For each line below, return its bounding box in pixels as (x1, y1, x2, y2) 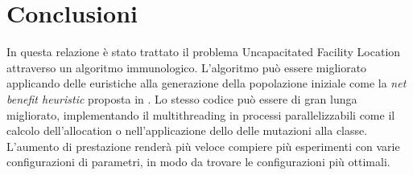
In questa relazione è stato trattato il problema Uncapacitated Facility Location (6, 43, 401, 60)
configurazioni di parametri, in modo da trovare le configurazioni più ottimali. (6, 153, 390, 170)
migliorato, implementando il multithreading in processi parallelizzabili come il (6, 106, 395, 123)
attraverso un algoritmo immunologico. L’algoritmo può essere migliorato (6, 59, 367, 75)
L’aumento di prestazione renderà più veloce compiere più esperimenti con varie (6, 137, 400, 154)
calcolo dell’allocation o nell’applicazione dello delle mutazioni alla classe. (6, 122, 368, 139)
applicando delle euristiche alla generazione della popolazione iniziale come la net (6, 75, 407, 92)
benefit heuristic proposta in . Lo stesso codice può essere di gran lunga (6, 90, 357, 107)
